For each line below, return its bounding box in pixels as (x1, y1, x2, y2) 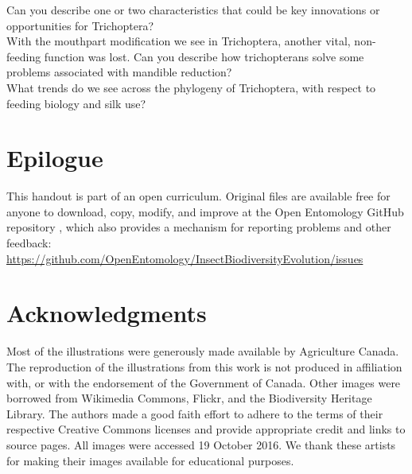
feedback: (6, 235, 52, 251)
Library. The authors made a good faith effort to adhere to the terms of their (6, 405, 383, 422)
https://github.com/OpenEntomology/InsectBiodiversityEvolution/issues (6, 250, 363, 266)
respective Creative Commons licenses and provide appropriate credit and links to (6, 421, 406, 437)
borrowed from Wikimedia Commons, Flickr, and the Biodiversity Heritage (6, 390, 372, 406)
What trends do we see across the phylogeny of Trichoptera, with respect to (6, 79, 376, 95)
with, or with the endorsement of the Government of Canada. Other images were (6, 374, 401, 390)
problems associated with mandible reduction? (6, 64, 232, 80)
